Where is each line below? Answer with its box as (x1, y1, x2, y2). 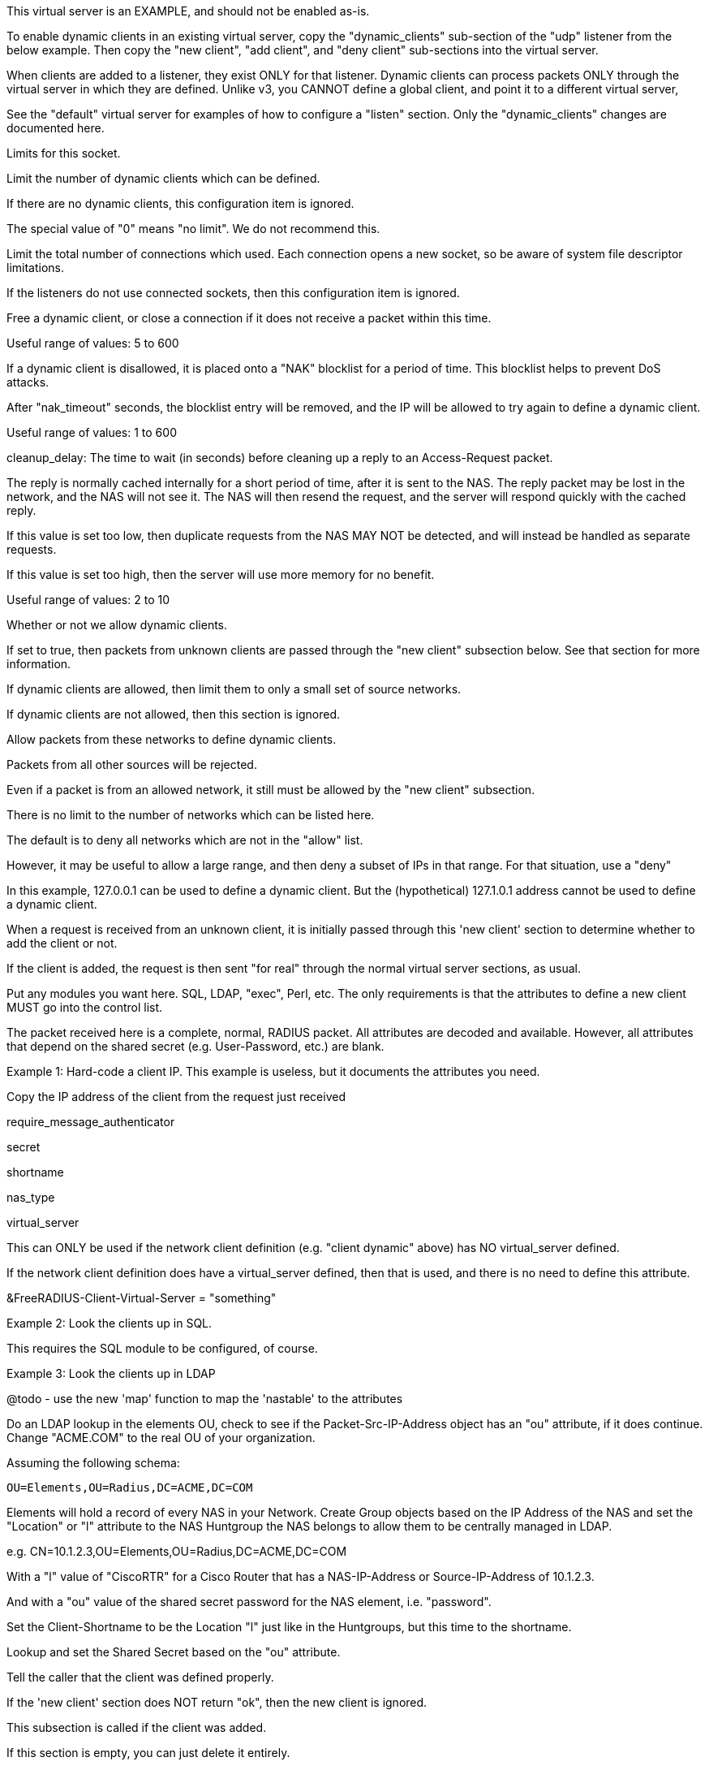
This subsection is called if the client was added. (6, 1721, 267, 1734)
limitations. (6, 261, 65, 274)
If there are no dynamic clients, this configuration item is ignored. (6, 196, 354, 210)
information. (6, 657, 71, 671)
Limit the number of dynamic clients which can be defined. (6, 171, 320, 185)
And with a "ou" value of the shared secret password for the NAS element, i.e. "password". (6, 1595, 492, 1608)
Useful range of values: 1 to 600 (6, 425, 177, 439)
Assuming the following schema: (6, 1456, 180, 1470)
